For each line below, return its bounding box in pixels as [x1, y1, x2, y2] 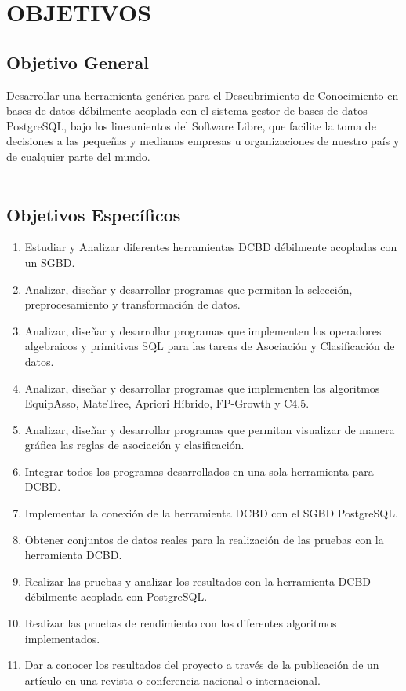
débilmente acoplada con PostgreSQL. [24, 588, 208, 605]
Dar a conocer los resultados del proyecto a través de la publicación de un [24, 656, 379, 673]
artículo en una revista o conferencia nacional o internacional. [24, 671, 321, 688]
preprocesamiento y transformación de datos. [24, 296, 241, 313]
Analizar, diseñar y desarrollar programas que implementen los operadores [24, 322, 382, 338]
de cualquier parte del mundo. [6, 148, 150, 164]
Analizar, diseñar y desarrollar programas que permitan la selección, [24, 280, 353, 297]
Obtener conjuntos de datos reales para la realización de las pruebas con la [24, 531, 384, 547]
